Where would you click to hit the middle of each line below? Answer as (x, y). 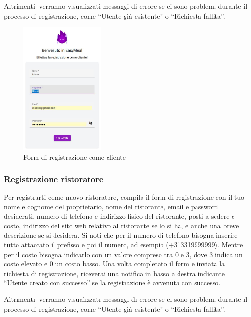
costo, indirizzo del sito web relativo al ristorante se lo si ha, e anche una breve (122, 225)
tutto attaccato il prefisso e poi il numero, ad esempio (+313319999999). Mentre (124, 244)
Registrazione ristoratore (54, 178)
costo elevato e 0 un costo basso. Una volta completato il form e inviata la (115, 264)
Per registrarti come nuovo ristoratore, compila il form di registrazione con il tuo (124, 196)
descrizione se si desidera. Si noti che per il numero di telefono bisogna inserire (121, 235)
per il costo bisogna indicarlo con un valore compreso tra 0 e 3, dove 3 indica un (123, 254)
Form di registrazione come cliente (74, 157)
